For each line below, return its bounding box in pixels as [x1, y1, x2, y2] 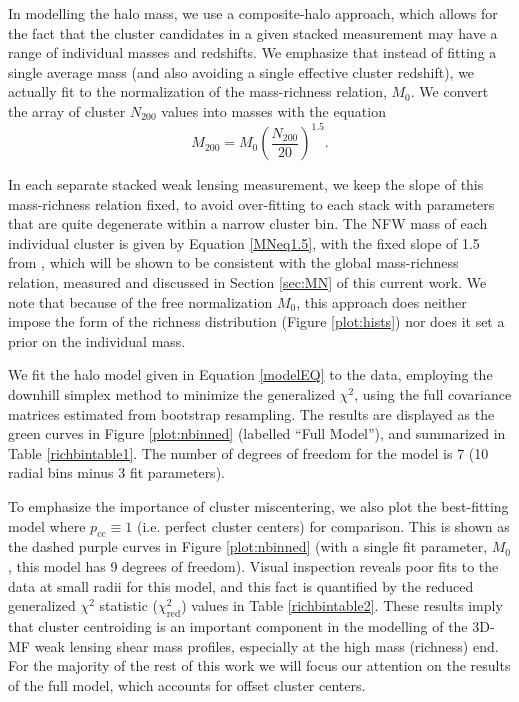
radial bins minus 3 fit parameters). [8, 462, 225, 483]
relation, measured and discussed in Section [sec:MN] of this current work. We [8, 272, 487, 293]
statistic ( [99, 595, 158, 616]
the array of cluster [8, 100, 126, 121]
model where [8, 515, 86, 536]
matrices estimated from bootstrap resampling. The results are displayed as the [8, 403, 495, 424]
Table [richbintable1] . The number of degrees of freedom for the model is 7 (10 [8, 442, 489, 463]
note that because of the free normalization [8, 291, 273, 312]
